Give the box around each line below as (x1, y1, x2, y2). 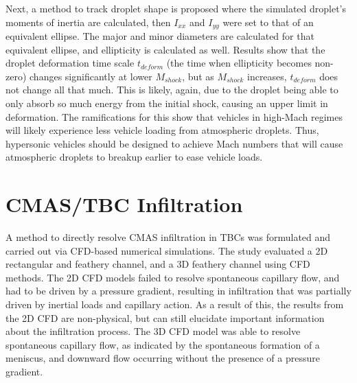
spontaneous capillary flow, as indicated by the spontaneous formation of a (5, 337, 320, 351)
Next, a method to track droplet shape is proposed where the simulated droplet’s (5, 1, 347, 15)
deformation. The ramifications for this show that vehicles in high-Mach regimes (5, 109, 343, 124)
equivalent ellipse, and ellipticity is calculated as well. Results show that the (5, 42, 325, 56)
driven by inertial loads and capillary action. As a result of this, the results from (5, 297, 344, 312)
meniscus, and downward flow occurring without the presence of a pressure (5, 351, 320, 365)
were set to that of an (222, 14, 314, 29)
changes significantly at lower (30, 69, 152, 83)
